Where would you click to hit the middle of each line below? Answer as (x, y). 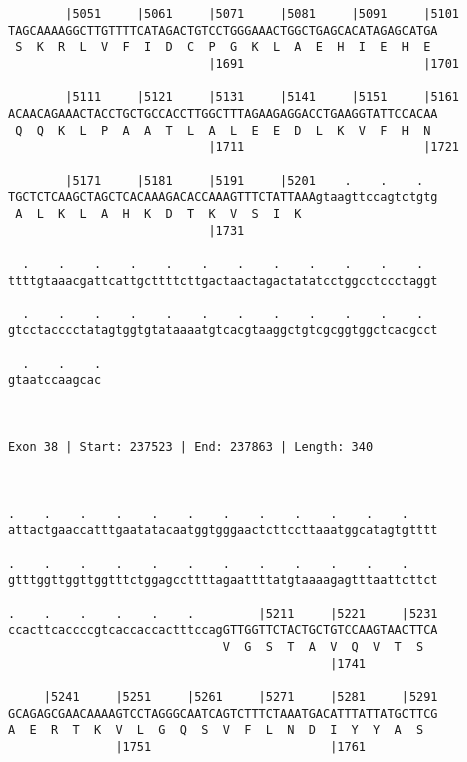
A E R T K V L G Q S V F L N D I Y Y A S (216, 730)
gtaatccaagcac (55, 380)
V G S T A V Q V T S (323, 646)
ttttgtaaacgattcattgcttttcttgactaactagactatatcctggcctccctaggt (223, 280)
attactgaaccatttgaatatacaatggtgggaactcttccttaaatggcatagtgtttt (223, 530)
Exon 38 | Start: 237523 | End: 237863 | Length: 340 (191, 447)
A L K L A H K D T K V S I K (158, 213)
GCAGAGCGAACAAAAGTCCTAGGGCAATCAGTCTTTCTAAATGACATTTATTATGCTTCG (223, 713)
